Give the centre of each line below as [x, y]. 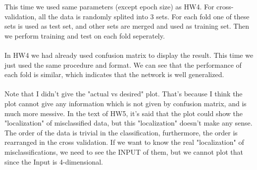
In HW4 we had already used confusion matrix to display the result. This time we [129, 55]
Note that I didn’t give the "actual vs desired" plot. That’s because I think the [124, 94]
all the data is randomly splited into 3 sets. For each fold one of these [144, 16]
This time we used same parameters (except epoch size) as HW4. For [109, 6]
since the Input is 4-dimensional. [54, 161]
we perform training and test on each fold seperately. [85, 35]
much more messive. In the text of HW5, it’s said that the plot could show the [124, 113]
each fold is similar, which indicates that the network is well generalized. [114, 74]
